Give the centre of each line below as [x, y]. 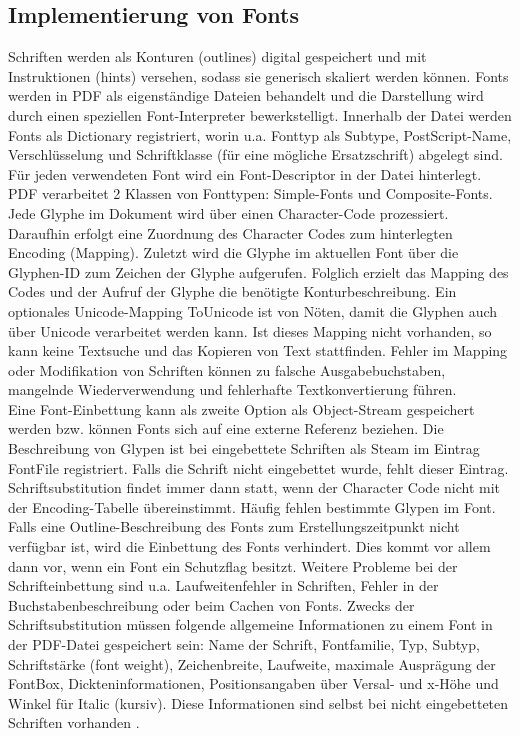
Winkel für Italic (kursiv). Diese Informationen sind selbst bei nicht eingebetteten [258, 702]
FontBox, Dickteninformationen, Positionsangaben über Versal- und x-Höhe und [253, 683]
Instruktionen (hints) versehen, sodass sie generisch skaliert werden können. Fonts [258, 75]
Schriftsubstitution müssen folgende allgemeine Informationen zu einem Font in [250, 624]
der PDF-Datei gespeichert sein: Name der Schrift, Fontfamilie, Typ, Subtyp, [244, 644]
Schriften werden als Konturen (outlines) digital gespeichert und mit [217, 56]
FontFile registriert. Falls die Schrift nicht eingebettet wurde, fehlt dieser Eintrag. [258, 467]
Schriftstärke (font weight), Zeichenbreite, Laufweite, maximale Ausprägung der [252, 663]
